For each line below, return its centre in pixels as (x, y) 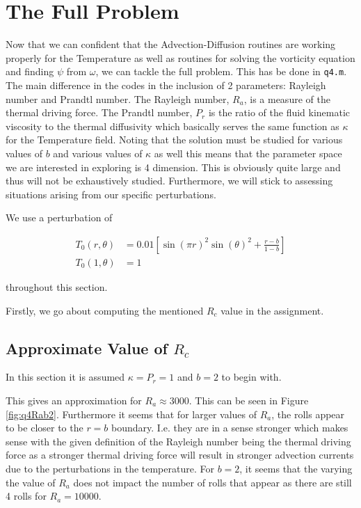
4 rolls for (26, 496)
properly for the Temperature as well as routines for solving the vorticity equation (180, 57)
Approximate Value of (87, 348)
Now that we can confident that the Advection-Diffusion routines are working (171, 44)
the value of (31, 482)
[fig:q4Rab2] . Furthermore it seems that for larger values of (131, 414)
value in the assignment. (272, 310)
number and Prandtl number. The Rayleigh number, (118, 98)
